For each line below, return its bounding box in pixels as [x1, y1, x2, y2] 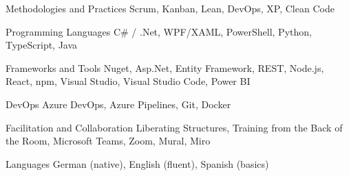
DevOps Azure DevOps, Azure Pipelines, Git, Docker [6, 97, 231, 111]
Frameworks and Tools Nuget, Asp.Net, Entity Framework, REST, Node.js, [6, 60, 324, 75]
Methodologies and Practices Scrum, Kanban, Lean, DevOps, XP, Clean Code [6, 1, 335, 15]
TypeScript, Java [6, 38, 78, 52]
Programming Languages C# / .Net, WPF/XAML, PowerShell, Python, [6, 24, 312, 38]
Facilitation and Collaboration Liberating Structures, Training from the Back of [6, 120, 343, 134]
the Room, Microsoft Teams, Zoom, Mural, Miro [6, 134, 211, 148]
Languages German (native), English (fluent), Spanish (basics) [6, 156, 269, 171]
